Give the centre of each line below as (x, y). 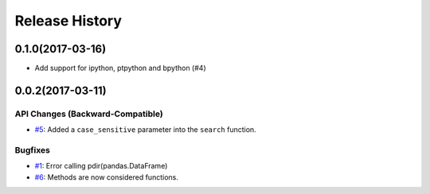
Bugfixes (33, 149)
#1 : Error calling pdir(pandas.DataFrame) (101, 166)
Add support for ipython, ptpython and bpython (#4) (120, 68)
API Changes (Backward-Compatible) (89, 114)
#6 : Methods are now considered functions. (106, 177)
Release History (68, 21)
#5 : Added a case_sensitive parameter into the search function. (145, 130)
